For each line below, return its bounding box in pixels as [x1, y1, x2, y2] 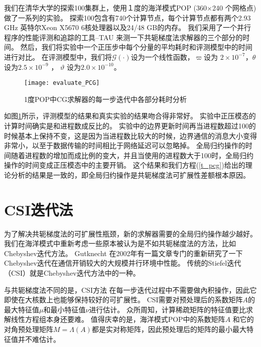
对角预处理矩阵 [4, 324, 53, 334]
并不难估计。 [18, 333, 60, 344]
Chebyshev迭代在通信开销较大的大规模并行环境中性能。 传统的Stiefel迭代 [4, 258, 241, 268]
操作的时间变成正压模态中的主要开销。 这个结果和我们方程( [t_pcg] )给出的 [4, 160, 245, 170]
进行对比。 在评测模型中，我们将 [4, 51, 112, 62]
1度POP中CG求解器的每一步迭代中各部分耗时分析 [24, 93, 187, 104]
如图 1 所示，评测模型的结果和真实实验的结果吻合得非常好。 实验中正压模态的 [4, 110, 256, 121]
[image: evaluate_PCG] [24, 79, 100, 87]
